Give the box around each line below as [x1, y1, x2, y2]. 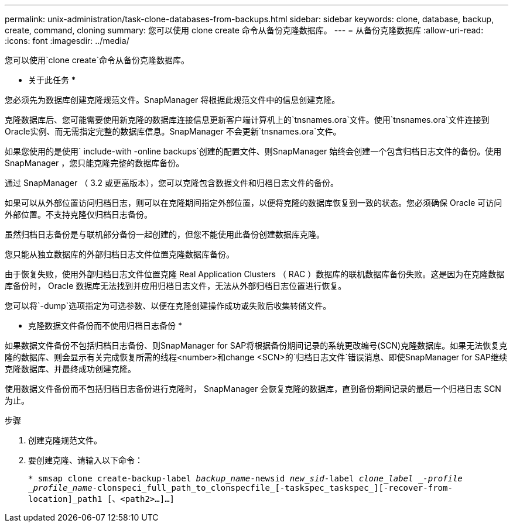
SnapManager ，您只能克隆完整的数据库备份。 [5, 158, 184, 168]
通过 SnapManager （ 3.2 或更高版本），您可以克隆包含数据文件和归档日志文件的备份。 [5, 178, 338, 188]
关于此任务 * [28, 75, 76, 85]
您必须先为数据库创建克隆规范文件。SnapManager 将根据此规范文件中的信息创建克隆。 [5, 95, 340, 105]
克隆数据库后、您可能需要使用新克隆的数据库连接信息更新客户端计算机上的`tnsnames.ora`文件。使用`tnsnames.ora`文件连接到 [5, 115, 490, 125]
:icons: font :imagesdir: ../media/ [5, 36, 129, 46]
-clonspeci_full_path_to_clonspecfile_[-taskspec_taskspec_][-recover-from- [92, 483, 453, 492]
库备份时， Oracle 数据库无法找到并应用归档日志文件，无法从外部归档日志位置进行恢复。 [5, 281, 347, 291]
